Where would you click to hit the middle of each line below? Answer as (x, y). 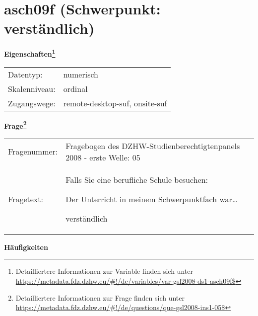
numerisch (81, 74)
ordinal (75, 88)
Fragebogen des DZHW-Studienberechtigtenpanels (153, 146)
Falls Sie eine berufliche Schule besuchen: (137, 179)
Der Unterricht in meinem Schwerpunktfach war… (152, 199)
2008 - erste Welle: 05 (103, 157)
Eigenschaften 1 (30, 53)
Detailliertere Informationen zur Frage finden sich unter (100, 297)
